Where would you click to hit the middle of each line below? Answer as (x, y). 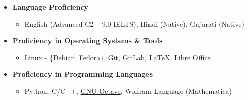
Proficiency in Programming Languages (83, 74)
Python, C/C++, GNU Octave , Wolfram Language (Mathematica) (128, 91)
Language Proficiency (51, 7)
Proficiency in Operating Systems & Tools (87, 40)
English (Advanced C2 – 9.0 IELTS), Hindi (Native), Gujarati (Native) (134, 23)
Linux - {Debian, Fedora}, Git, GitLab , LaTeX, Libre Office (117, 57)
